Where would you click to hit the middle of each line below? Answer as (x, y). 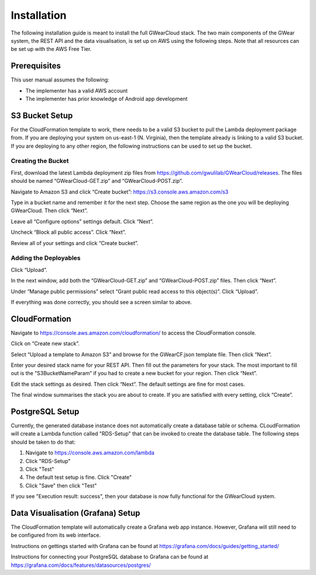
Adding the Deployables (46, 258)
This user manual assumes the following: (60, 80)
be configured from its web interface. (56, 535)
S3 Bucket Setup (42, 115)
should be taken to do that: (43, 442)
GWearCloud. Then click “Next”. (49, 210)
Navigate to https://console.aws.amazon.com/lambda (90, 453)
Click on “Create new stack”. (45, 343)
